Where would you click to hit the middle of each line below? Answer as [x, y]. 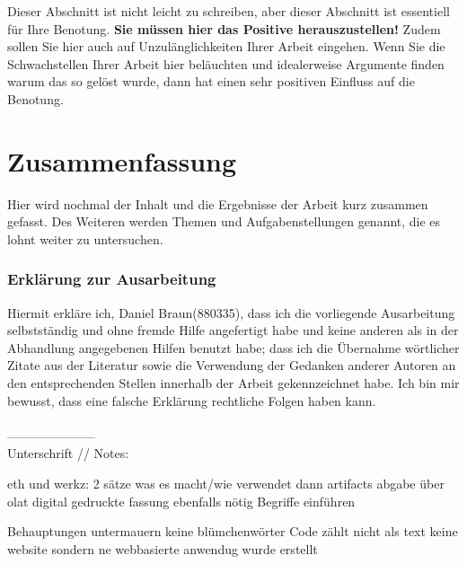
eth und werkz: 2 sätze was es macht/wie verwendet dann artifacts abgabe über [226, 484]
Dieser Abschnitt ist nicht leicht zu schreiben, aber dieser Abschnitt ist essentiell [229, 11]
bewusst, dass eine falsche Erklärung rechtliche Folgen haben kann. [192, 400]
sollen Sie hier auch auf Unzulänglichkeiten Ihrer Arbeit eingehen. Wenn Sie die [226, 46]
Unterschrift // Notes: [68, 453]
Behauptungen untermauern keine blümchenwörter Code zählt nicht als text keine [233, 531]
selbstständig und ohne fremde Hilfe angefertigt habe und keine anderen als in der [233, 330]
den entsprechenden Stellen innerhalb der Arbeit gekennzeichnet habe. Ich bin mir [233, 383]
